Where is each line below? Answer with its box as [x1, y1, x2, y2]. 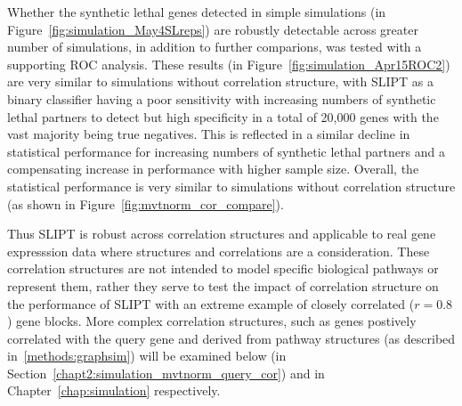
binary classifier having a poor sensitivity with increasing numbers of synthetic [7, 89, 436, 108]
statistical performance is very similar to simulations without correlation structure [7, 176, 456, 195]
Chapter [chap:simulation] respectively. [7, 381, 221, 400]
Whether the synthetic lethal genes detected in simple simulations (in [7, 3, 386, 20]
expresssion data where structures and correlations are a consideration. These [7, 241, 430, 260]
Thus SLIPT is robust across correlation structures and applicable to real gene [7, 224, 436, 243]
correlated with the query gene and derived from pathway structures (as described [7, 329, 456, 347]
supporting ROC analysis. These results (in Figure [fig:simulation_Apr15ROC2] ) [7, 54, 450, 73]
